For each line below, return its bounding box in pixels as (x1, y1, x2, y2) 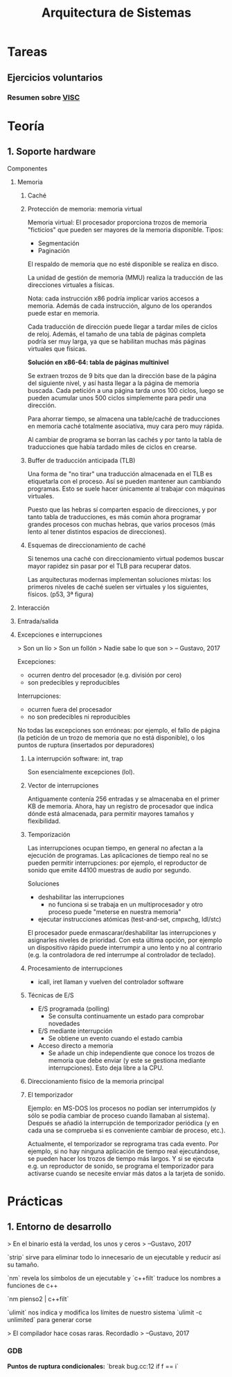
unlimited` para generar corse (7, 1315, 92, 1323)
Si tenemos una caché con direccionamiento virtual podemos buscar (27, 554, 224, 562)
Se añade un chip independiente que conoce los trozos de (48, 1048, 215, 1057)
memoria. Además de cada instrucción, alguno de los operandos (27, 301, 213, 310)
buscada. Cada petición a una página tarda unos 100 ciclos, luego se (27, 386, 224, 394)
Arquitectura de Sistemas (41, 5, 192, 21)
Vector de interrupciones (27, 781, 99, 790)
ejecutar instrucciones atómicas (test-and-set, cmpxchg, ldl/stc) (37, 915, 222, 923)
